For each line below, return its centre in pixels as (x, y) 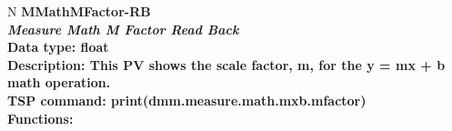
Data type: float (58, 47)
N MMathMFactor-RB (79, 11)
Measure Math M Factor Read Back (123, 29)
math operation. (59, 82)
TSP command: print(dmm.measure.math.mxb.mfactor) (187, 100)
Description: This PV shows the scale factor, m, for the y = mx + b (226, 64)
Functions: (40, 118)
